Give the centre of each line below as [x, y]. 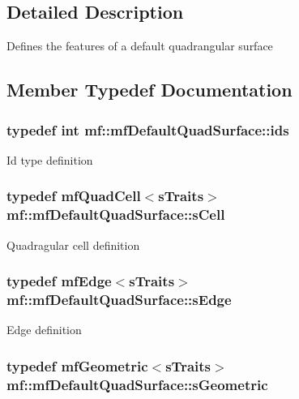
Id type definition [50, 159]
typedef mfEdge [59, 281]
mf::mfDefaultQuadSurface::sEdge [119, 299]
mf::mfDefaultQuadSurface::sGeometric [137, 384]
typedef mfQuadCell [74, 196]
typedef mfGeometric [77, 365]
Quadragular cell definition [73, 245]
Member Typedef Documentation [149, 90]
